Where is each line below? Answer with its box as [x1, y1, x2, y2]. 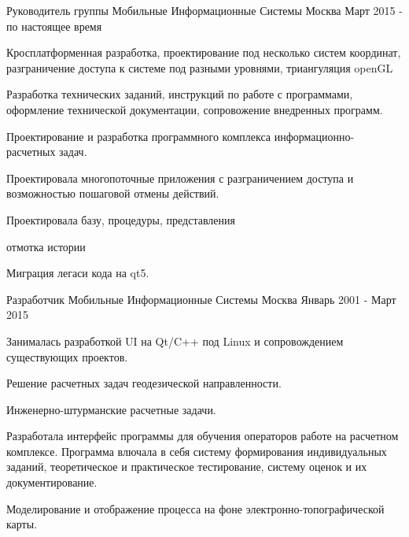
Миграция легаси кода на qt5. [6, 265, 149, 281]
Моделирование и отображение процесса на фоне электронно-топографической [6, 500, 385, 517]
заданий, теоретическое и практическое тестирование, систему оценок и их [6, 458, 367, 475]
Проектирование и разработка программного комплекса [6, 128, 271, 144]
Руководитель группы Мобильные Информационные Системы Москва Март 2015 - [6, 2, 403, 18]
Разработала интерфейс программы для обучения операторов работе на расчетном [6, 428, 399, 444]
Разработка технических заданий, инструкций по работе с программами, [6, 86, 353, 102]
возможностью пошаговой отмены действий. [6, 185, 219, 202]
